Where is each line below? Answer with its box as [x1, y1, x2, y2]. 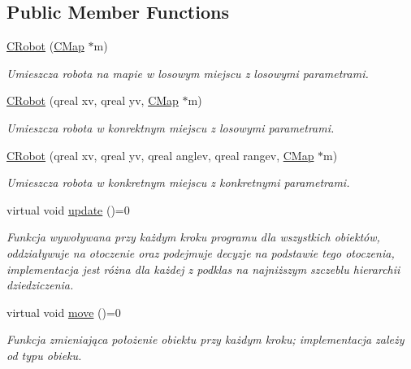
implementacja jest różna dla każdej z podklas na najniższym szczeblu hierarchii [6, 260, 400, 277]
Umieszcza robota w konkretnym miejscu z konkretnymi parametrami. [6, 174, 350, 191]
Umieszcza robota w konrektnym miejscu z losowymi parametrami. [6, 119, 335, 136]
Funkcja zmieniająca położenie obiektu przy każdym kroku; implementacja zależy [6, 331, 405, 348]
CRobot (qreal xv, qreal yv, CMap [6, 92, 179, 109]
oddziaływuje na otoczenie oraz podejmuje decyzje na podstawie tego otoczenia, [6, 244, 395, 261]
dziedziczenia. [6, 276, 74, 293]
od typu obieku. [6, 346, 82, 363]
